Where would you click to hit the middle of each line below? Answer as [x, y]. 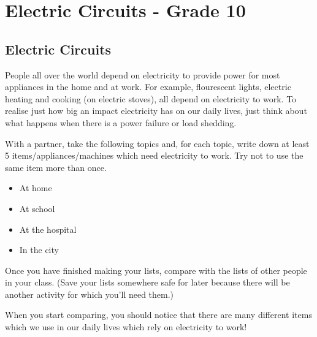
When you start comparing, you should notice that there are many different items [158, 315]
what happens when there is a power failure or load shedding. [121, 122]
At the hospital [48, 229]
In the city [39, 250]
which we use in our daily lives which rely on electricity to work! [126, 327]
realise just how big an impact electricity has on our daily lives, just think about [156, 111]
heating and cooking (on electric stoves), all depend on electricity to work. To [151, 98]
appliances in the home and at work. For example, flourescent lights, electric [148, 87]
